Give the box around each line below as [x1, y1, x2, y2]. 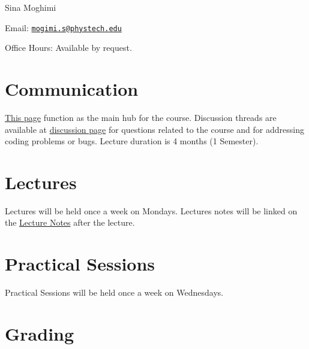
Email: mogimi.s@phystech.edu [5, 21, 122, 34]
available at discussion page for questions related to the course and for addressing [5, 123, 304, 135]
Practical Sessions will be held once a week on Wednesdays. [5, 286, 224, 299]
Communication [5, 77, 139, 101]
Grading [5, 321, 74, 345]
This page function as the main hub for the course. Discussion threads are [5, 111, 277, 123]
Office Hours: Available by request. [5, 41, 132, 54]
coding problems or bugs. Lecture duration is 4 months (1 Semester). [5, 135, 259, 147]
